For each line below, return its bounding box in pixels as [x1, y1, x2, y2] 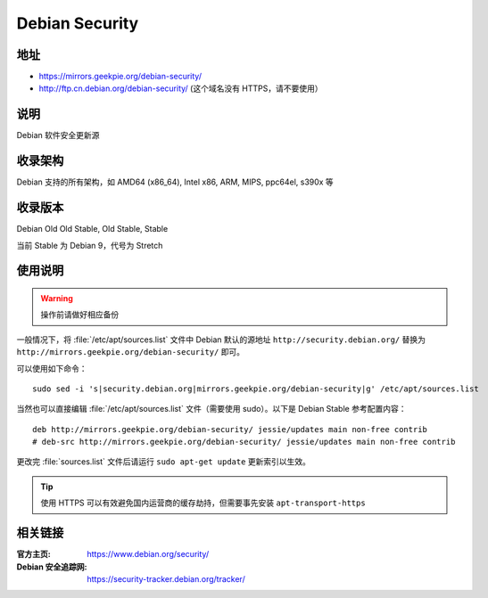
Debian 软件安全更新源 [16, 130, 100, 141]
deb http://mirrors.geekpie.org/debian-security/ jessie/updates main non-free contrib [32, 424, 428, 434]
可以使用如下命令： [16, 363, 87, 373]
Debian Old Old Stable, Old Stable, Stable [16, 224, 169, 234]
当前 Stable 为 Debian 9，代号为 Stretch [16, 240, 163, 250]
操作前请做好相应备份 [40, 309, 120, 320]
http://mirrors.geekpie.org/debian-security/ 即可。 [16, 347, 245, 357]
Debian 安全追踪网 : [16, 561, 87, 572]
